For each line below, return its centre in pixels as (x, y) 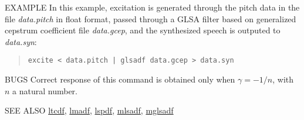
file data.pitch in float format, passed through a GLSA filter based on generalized (151, 18)
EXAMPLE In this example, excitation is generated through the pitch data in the (152, 7)
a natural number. (45, 90)
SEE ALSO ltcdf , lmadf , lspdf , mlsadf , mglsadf (89, 110)
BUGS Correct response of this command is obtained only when (120, 79)
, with (283, 79)
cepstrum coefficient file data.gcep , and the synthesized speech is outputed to (143, 30)
